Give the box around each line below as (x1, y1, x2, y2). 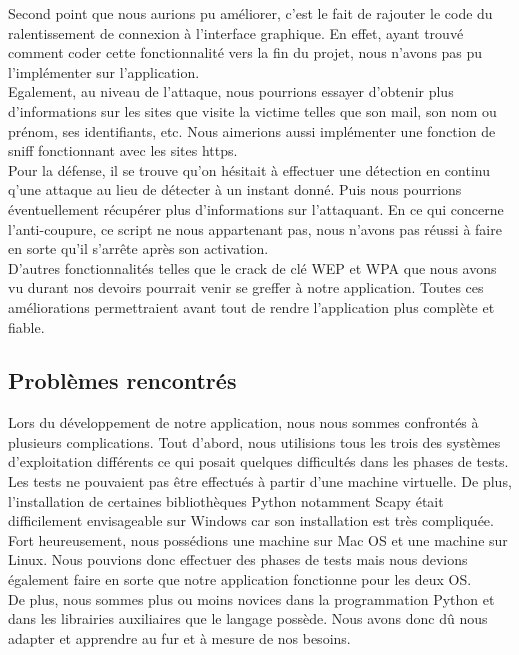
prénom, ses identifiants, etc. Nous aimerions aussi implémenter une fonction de (8, 120, 496, 141)
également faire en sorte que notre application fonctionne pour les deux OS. (8, 569, 472, 590)
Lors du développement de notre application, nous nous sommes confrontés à (8, 412, 479, 433)
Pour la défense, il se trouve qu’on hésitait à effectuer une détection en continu (8, 159, 490, 180)
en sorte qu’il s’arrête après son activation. (8, 238, 269, 259)
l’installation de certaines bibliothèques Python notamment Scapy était (8, 490, 444, 511)
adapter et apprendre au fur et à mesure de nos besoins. (8, 627, 351, 648)
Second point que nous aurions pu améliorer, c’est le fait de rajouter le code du (8, 3, 493, 23)
